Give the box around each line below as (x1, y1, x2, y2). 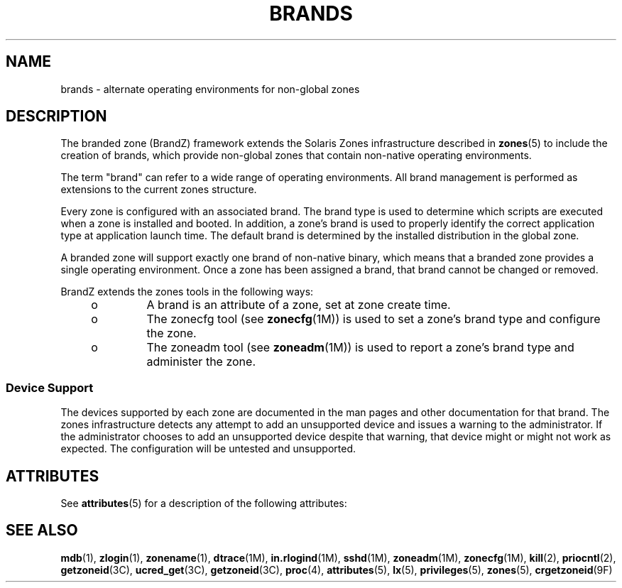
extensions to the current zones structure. (60, 183, 257, 196)
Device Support (6, 380, 94, 395)
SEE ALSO (6, 521, 78, 540)
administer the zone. (146, 354, 256, 369)
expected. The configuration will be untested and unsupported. (60, 442, 356, 455)
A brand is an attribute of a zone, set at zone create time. (146, 298, 451, 312)
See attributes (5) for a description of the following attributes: (60, 497, 347, 510)
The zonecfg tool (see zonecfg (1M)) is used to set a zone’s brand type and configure (146, 312, 601, 327)
